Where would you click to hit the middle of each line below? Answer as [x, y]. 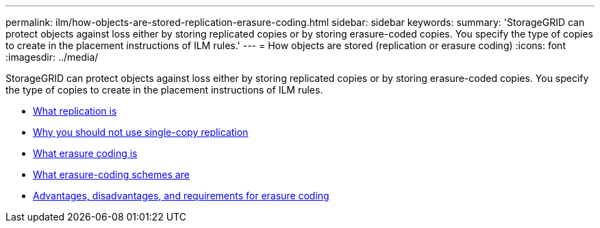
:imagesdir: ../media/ [52, 57]
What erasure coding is [85, 153]
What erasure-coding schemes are [111, 174]
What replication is [75, 111]
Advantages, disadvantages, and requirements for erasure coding [181, 196]
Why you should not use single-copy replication [141, 132]
